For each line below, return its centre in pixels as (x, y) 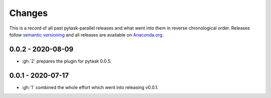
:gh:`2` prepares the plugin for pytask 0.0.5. (67, 61)
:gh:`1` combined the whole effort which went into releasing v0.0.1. (90, 87)
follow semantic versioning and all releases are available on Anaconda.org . (87, 34)
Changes (28, 13)
